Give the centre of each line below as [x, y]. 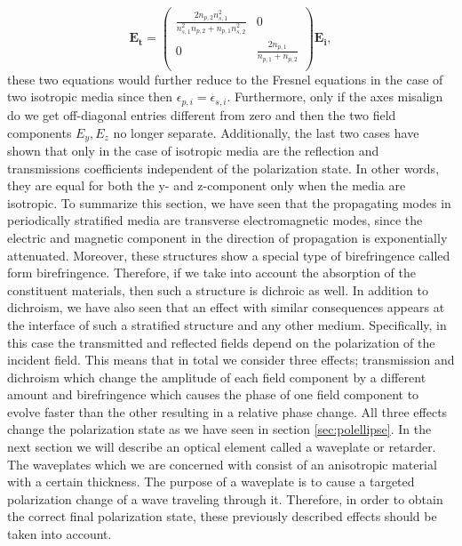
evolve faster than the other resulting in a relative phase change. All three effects [227, 411]
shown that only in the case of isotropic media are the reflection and [193, 150]
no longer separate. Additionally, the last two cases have [266, 132]
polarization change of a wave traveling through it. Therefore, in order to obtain [225, 498]
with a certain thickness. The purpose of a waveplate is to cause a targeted [211, 482]
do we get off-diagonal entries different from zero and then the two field [202, 114]
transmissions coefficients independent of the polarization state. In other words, [223, 168]
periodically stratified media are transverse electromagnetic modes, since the [215, 220]
